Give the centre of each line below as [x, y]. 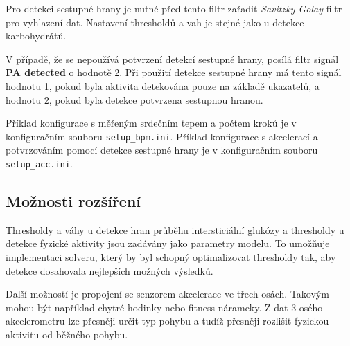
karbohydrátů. [36, 36]
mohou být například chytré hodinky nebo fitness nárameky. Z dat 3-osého [164, 307]
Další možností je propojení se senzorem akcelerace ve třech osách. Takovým [167, 294]
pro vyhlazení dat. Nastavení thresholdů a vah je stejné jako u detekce [155, 22]
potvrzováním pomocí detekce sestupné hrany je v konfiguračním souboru [162, 150]
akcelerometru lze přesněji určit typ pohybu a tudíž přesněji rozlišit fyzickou [167, 321]
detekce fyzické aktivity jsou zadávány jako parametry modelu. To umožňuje [168, 243]
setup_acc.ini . [39, 163]
